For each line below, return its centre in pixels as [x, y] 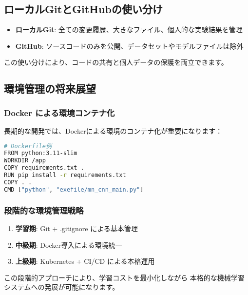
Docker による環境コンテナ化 [59, 112]
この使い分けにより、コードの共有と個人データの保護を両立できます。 [116, 62]
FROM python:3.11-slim [41, 153]
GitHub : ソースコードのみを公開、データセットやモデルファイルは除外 [129, 46]
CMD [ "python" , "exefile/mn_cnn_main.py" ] [74, 189]
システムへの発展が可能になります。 [62, 287]
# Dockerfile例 [28, 146]
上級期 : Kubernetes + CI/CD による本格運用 [85, 261]
